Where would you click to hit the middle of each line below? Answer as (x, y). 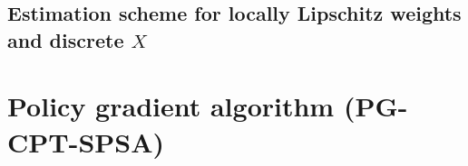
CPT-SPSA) (86, 141)
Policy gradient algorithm (171, 106)
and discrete (66, 39)
